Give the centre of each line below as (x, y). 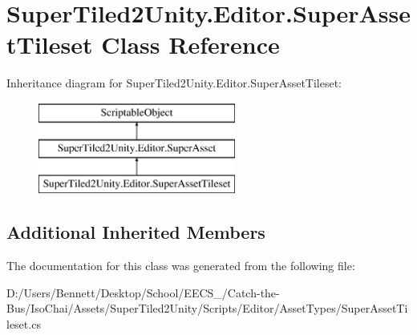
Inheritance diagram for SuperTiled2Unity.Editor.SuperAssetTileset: (174, 83)
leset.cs (24, 323)
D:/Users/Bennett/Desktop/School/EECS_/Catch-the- (143, 292)
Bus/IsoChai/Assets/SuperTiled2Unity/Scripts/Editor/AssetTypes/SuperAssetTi (207, 308)
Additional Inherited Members (136, 232)
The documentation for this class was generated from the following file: (181, 266)
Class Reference (190, 44)
